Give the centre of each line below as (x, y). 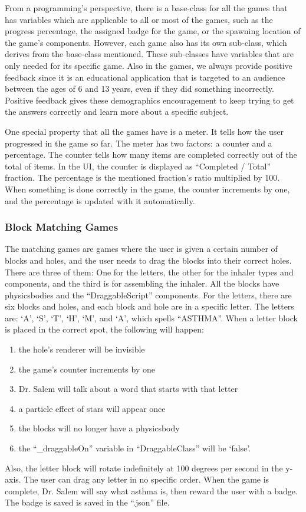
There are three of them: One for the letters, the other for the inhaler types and (149, 272)
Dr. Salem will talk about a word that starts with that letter (128, 389)
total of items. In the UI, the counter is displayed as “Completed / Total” (138, 166)
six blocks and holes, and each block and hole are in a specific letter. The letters (149, 306)
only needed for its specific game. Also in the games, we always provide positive (149, 65)
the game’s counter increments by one (87, 369)
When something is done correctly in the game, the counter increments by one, (147, 189)
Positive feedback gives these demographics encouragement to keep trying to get (149, 100)
